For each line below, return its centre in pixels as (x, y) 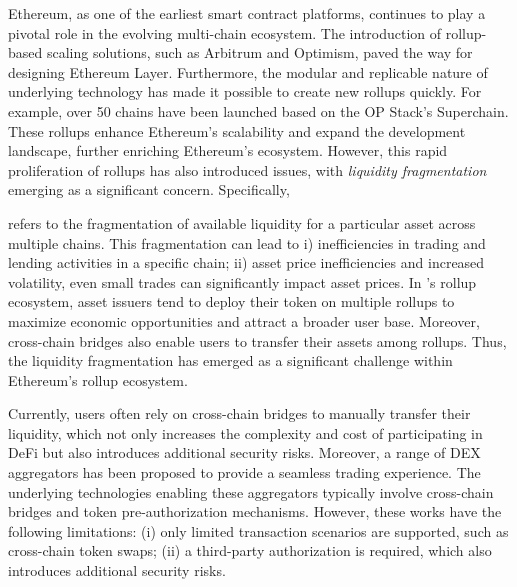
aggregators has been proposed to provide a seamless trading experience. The (244, 472)
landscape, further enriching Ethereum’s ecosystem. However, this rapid (228, 150)
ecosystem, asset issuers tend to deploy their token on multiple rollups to (231, 301)
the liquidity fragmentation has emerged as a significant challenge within (230, 360)
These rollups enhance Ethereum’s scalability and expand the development (237, 130)
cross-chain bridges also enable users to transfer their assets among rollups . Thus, (257, 340)
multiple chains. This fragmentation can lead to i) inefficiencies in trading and (247, 242)
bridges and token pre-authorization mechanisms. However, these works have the (255, 511)
